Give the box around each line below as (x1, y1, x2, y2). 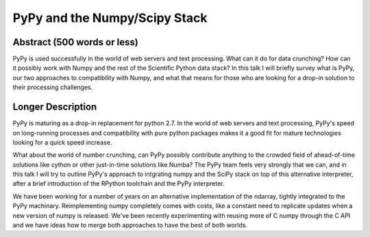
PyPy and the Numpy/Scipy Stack (12, 10, 208, 25)
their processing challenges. (12, 83, 93, 92)
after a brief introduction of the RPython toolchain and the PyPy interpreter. (12, 179, 225, 188)
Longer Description (12, 101, 97, 113)
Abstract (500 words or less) (12, 36, 138, 48)
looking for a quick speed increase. (12, 138, 112, 147)
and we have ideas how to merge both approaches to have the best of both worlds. (12, 221, 248, 229)
